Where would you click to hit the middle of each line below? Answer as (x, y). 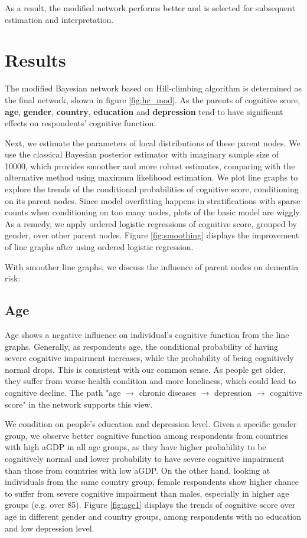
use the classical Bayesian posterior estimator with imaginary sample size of (142, 154)
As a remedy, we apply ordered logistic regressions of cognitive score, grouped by (151, 223)
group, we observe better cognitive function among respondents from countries (147, 435)
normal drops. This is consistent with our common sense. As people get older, (145, 369)
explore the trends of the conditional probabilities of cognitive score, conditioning (152, 189)
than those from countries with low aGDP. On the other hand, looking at (138, 470)
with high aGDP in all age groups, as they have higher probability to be (135, 447)
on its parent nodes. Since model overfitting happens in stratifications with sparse (153, 200)
